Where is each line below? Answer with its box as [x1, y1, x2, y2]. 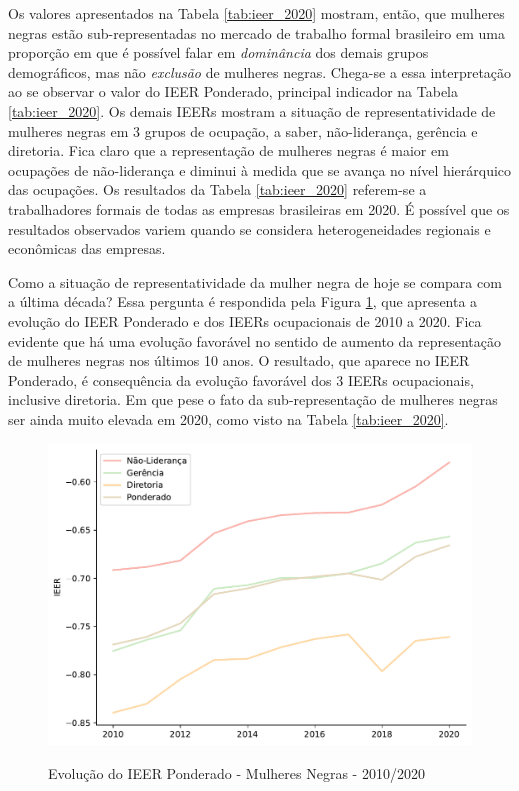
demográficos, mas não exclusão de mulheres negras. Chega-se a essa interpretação [8, 61, 512, 82]
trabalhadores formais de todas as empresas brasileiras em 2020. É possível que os [8, 198, 510, 219]
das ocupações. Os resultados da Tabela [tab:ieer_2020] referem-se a [8, 179, 427, 200]
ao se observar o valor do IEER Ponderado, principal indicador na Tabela [8, 81, 458, 102]
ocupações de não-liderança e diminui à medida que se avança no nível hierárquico [8, 159, 512, 180]
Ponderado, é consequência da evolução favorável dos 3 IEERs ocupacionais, [8, 369, 474, 390]
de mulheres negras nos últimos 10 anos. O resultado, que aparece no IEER [8, 350, 470, 371]
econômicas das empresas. [8, 238, 166, 259]
